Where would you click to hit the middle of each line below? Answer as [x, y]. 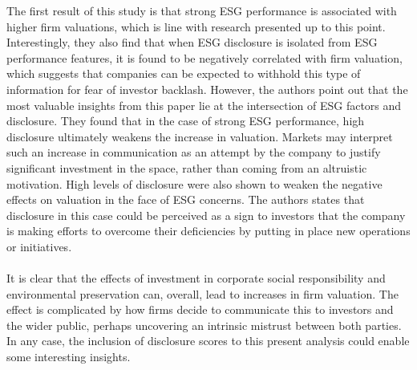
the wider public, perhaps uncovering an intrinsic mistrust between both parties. [204, 325]
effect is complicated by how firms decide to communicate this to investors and [200, 309]
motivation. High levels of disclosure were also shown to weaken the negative [194, 183]
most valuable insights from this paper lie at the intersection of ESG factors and [204, 105]
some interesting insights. [69, 357]
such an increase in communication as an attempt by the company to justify [194, 152]
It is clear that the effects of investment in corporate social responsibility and [196, 278]
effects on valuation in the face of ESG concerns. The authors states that [186, 199]
